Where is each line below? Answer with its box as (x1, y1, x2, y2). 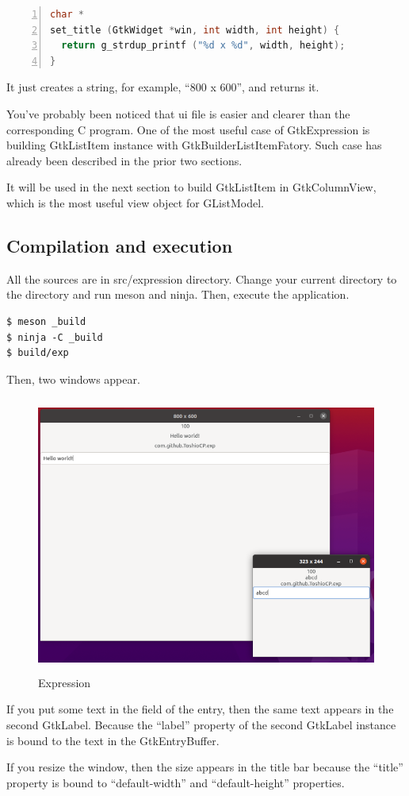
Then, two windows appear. (6, 370, 140, 387)
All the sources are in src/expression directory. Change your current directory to (6, 270, 397, 287)
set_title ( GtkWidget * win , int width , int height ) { (50, 24, 340, 36)
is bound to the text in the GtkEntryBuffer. (6, 732, 220, 748)
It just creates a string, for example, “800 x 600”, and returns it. (6, 79, 319, 95)
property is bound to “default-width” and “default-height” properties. (6, 774, 345, 790)
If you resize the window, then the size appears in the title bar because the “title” (6, 759, 403, 775)
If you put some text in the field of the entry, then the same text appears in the (6, 701, 394, 717)
